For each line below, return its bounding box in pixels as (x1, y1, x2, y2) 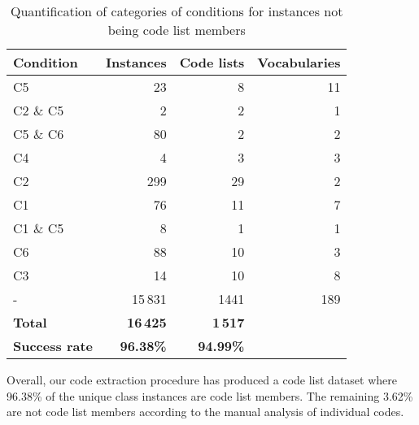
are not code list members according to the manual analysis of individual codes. (7, 403, 404, 420)
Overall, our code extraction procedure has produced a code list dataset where (7, 371, 398, 388)
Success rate (13, 336, 94, 355)
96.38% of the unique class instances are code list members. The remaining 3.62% (7, 387, 413, 404)
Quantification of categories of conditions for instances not (10, 2, 343, 20)
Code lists (179, 53, 245, 72)
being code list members (107, 20, 246, 39)
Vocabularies (257, 53, 341, 72)
